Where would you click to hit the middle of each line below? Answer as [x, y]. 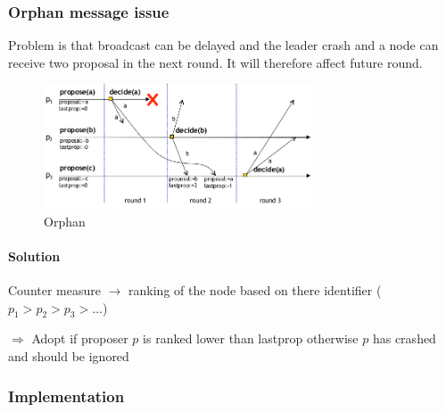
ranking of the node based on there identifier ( [255, 290]
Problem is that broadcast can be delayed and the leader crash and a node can [223, 45]
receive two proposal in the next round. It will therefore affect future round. [215, 62]
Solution [34, 255]
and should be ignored [69, 356]
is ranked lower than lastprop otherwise [251, 338]
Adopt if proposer [80, 338]
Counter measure [54, 290]
